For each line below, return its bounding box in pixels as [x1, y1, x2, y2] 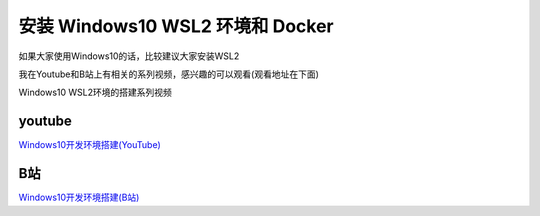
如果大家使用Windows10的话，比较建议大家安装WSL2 [18, 50, 240, 62]
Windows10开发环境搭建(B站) [18, 191, 140, 204]
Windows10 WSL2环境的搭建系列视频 [18, 86, 172, 99]
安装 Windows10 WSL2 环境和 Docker [18, 15, 334, 37]
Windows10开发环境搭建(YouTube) [18, 139, 162, 151]
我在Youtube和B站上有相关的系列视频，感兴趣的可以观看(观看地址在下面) [18, 68, 320, 80]
